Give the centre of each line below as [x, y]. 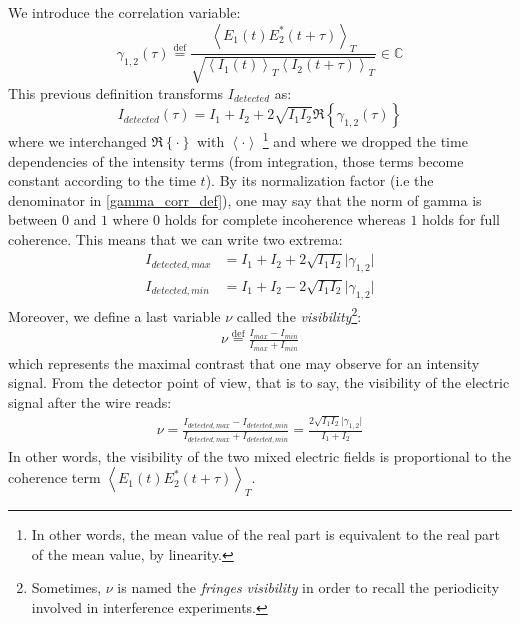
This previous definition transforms [116, 92]
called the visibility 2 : [299, 314]
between [33, 219]
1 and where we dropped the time [365, 140]
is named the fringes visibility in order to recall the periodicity [308, 587]
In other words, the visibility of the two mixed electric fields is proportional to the [259, 455]
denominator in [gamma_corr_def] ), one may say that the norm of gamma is [245, 199]
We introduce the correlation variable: [124, 12]
